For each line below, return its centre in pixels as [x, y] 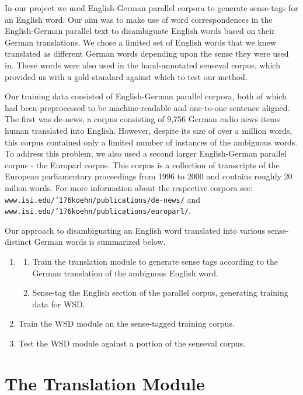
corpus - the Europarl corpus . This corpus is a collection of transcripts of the [142, 164]
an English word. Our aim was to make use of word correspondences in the [139, 19]
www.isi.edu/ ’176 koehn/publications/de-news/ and [103, 199]
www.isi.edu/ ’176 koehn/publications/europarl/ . [98, 211]
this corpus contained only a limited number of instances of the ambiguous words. [151, 142]
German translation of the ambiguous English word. [125, 273]
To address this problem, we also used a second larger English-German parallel [146, 153]
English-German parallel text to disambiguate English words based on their [140, 31]
